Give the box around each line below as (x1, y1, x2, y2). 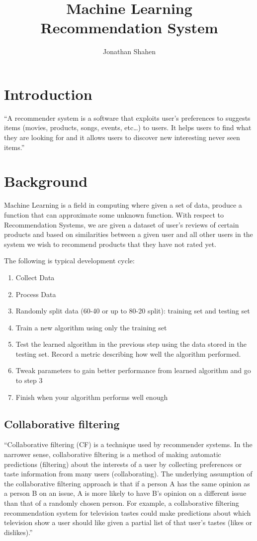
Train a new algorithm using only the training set (15, 322, 167, 332)
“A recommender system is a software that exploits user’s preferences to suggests (4, 112, 251, 123)
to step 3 (15, 375, 43, 386)
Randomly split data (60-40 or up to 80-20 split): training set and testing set (15, 306, 250, 316)
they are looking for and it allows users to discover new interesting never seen (4, 132, 240, 143)
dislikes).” (4, 527, 33, 537)
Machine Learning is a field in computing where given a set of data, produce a (4, 200, 242, 210)
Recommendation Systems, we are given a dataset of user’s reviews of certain (4, 219, 239, 230)
